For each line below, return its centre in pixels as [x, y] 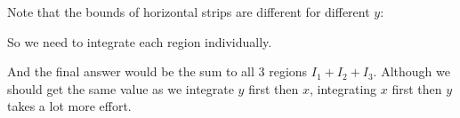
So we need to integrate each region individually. [140, 41]
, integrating [343, 88]
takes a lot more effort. [69, 106]
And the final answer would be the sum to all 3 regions [157, 71]
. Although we [412, 71]
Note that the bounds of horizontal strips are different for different [189, 12]
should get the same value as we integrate [121, 88]
